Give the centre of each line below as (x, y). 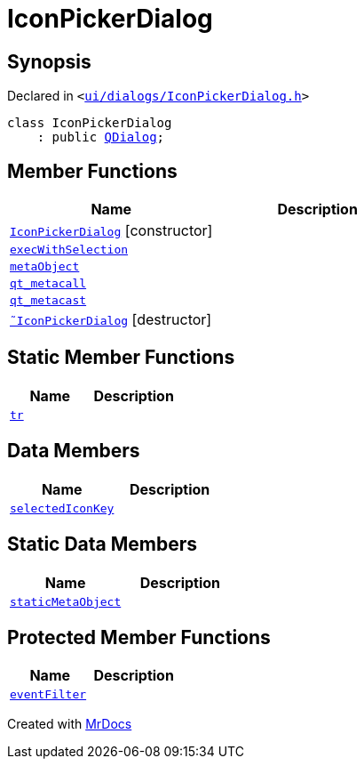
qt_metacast (48, 301)
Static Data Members (103, 544)
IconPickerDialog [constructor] (111, 231)
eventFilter (48, 695)
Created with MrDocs (70, 724)
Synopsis (49, 61)
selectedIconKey (62, 508)
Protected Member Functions (139, 637)
